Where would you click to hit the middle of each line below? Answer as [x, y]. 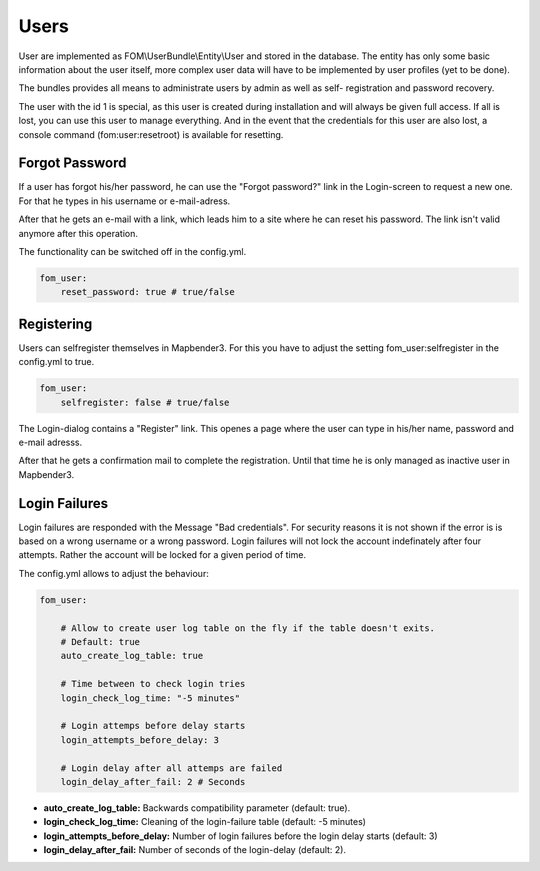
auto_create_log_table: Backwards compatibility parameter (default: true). [197, 807]
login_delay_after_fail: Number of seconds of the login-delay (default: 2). [195, 850]
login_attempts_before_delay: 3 [140, 739]
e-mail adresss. [50, 442]
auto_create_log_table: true [132, 656]
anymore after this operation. [78, 233]
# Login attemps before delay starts [153, 726]
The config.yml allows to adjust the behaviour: [113, 573]
